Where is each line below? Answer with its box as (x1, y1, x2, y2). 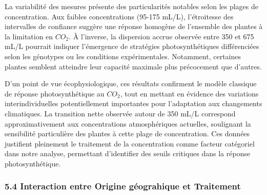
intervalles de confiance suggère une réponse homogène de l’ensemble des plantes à (5, 21, 263, 32)
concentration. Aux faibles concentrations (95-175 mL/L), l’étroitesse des (5, 11, 234, 21)
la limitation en (5, 31, 53, 41)
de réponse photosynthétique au (5, 88, 105, 99)
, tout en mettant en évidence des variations (120, 88, 259, 99)
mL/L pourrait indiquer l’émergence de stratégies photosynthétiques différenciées (5, 41, 259, 52)
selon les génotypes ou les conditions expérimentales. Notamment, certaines (5, 51, 241, 61)
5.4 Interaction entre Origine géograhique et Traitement (5, 180, 241, 192)
